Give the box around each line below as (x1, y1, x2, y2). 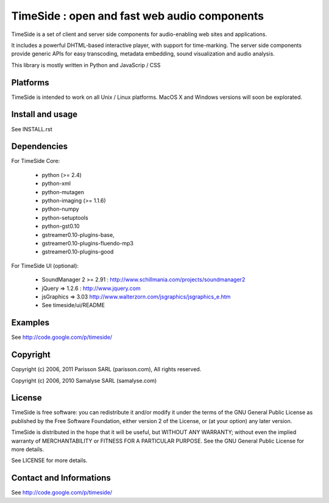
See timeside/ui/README (41, 302, 105, 309)
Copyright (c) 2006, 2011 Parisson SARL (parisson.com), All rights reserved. (11, 366, 202, 373)
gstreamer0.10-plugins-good (41, 248, 114, 256)
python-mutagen (41, 188, 85, 195)
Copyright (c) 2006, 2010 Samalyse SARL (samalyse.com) (11, 377, 157, 384)
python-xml (41, 180, 71, 187)
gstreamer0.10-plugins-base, (41, 231, 115, 238)
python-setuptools (41, 214, 88, 221)
